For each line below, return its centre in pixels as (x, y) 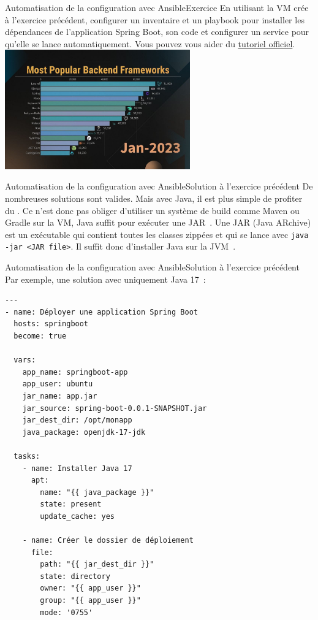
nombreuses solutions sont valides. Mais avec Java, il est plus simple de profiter (154, 198)
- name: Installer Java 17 (77, 468)
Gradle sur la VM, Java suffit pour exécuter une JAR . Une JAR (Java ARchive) (158, 222)
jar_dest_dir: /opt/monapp (77, 420)
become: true (40, 336)
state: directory (75, 576)
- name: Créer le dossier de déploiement (108, 541)
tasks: (27, 456)
